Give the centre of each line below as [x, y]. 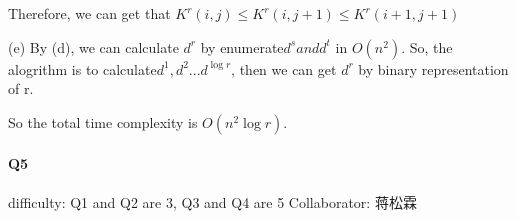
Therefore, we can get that [89, 13]
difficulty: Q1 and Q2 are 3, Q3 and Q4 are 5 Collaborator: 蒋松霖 [212, 201]
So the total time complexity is [103, 121]
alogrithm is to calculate [82, 68]
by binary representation [433, 68]
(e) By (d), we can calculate [93, 46]
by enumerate [242, 46]
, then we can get [284, 68]
